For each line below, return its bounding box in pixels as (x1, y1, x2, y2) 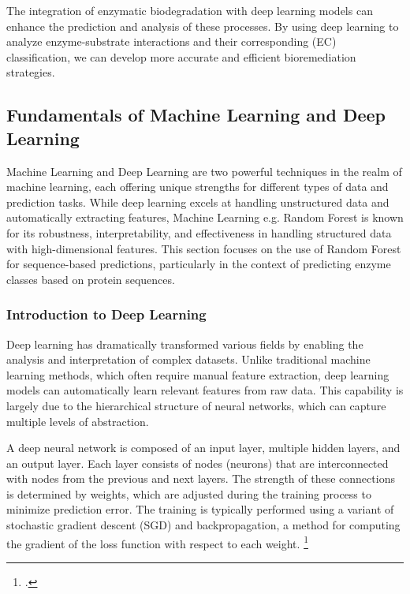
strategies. (6, 64, 55, 80)
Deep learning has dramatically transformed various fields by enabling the (6, 335, 363, 352)
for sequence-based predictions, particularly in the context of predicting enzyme (6, 256, 391, 272)
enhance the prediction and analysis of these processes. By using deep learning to (6, 17, 399, 34)
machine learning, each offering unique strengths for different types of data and (6, 178, 389, 195)
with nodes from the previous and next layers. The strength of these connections (6, 470, 395, 487)
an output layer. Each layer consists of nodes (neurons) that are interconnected (6, 454, 389, 471)
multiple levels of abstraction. (6, 413, 149, 429)
